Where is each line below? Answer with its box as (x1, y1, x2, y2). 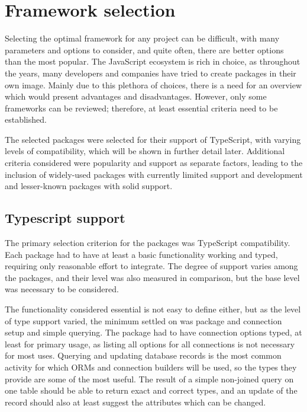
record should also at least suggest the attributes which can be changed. (5, 395, 266, 408)
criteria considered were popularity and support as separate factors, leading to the (5, 157, 303, 169)
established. (5, 113, 47, 126)
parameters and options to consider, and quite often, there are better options (5, 43, 284, 56)
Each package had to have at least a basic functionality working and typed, (5, 248, 278, 260)
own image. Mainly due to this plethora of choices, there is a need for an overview (5, 78, 302, 91)
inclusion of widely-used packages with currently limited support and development (5, 168, 303, 180)
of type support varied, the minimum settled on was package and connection (5, 314, 282, 327)
